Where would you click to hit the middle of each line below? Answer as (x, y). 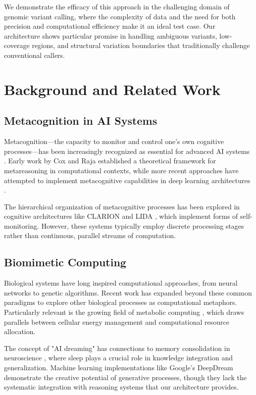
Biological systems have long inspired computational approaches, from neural (121, 283)
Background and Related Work (112, 89)
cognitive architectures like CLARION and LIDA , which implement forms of (121, 216)
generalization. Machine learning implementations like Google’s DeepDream (119, 368)
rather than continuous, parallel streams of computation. (90, 235)
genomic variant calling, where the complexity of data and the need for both (120, 16)
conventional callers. (35, 55)
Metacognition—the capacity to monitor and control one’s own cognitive (114, 141)
